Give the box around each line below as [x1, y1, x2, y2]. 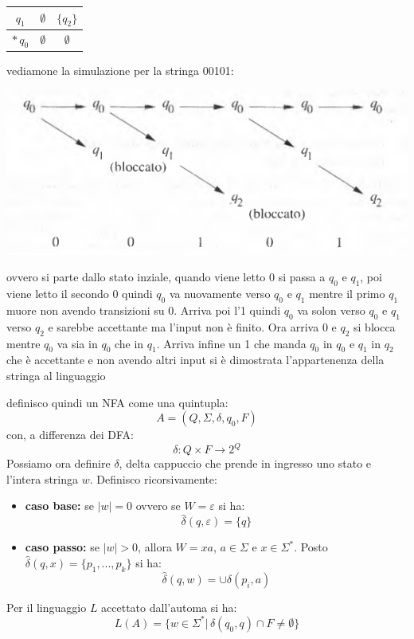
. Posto [294, 539, 328, 555]
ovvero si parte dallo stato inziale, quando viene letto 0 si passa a [6, 269, 326, 285]
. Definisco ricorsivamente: [89, 470, 217, 487]
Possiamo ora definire [6, 455, 111, 472]
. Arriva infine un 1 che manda [156, 335, 307, 351]
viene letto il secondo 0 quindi [6, 285, 153, 302]
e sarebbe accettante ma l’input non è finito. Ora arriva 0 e [48, 318, 337, 335]
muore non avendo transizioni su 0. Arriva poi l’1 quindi [6, 301, 281, 318]
